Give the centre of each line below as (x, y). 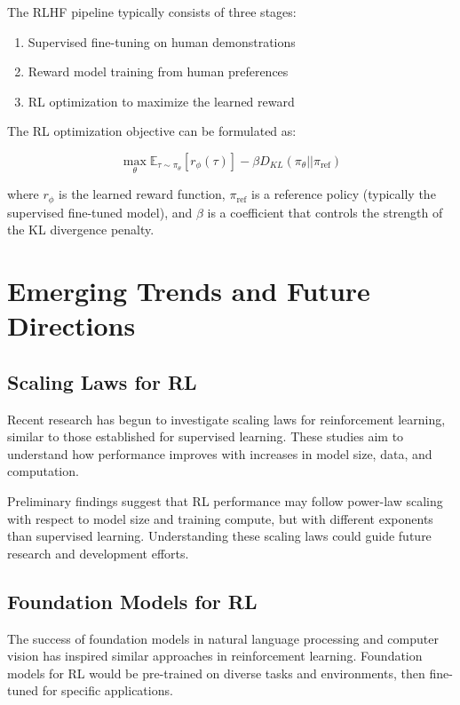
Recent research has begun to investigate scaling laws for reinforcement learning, (226, 419)
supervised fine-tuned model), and (100, 212)
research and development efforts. (98, 553)
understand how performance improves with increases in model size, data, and (220, 453)
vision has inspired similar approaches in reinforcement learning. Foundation (215, 656)
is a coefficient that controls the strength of (325, 212)
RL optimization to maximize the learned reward (161, 101)
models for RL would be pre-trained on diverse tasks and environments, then (216, 673)
